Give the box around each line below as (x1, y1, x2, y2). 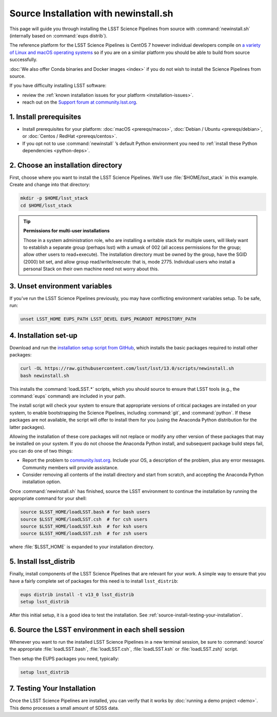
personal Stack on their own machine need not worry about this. (23, 266, 159, 272)
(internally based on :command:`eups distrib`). (9, 32, 108, 38)
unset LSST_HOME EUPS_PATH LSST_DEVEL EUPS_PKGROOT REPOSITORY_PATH (20, 316, 196, 322)
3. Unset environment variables (9, 282, 112, 290)
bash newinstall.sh (20, 372, 69, 379)
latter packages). (9, 424, 46, 430)
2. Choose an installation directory (9, 161, 123, 169)
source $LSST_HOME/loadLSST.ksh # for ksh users (20, 523, 148, 529)
